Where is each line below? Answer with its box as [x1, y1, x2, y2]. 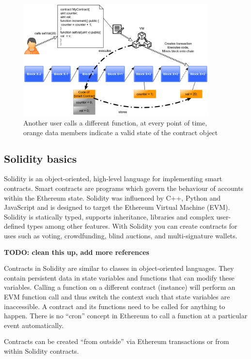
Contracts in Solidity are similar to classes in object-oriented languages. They [4, 263, 234, 273]
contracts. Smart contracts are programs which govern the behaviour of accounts [4, 183, 244, 193]
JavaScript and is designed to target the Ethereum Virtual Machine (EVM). [4, 202, 230, 212]
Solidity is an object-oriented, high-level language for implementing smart [4, 173, 222, 184]
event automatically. [4, 320, 64, 330]
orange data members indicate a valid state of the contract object [23, 127, 218, 137]
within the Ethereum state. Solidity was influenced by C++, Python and [4, 192, 221, 203]
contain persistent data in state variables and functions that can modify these [4, 272, 235, 282]
